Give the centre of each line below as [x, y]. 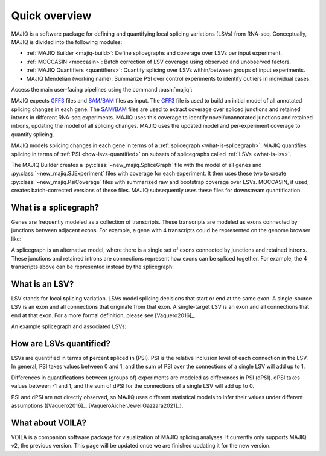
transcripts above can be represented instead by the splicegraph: [93, 267]
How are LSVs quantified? [61, 344]
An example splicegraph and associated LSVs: [69, 326]
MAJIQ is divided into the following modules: [67, 42]
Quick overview [51, 16]
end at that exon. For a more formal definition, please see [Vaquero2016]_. [103, 315]
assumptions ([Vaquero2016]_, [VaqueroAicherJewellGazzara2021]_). [97, 405]
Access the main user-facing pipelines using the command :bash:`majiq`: [102, 89]
